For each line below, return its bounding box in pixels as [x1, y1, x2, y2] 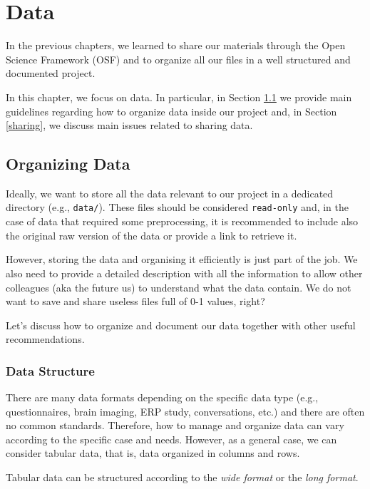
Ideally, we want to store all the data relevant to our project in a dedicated [6, 185, 334, 200]
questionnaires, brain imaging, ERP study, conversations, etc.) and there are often [6, 403, 365, 418]
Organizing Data [6, 153, 130, 175]
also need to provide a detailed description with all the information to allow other [6, 265, 363, 280]
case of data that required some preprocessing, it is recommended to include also [6, 214, 359, 229]
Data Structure [6, 361, 95, 379]
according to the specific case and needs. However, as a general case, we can [6, 431, 337, 446]
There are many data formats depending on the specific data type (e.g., [6, 390, 319, 405]
